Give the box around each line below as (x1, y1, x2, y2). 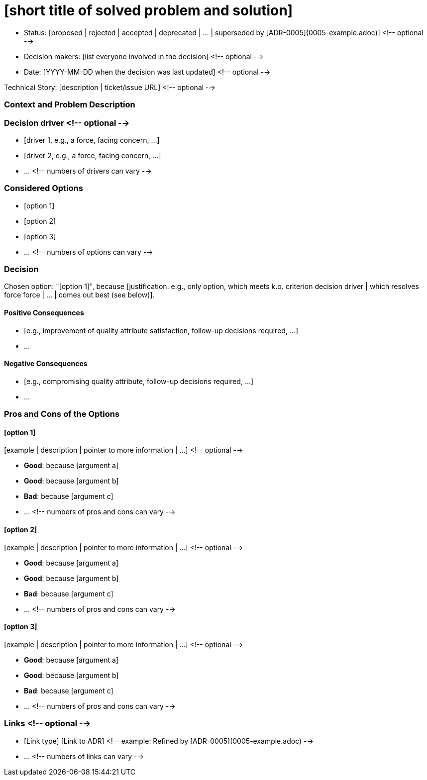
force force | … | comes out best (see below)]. (4, 291, 155, 299)
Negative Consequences (4, 359, 88, 368)
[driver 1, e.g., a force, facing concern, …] (24, 135, 160, 144)
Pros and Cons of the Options (4, 409, 120, 419)
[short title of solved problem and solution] (4, 2, 293, 19)
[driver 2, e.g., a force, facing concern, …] (24, 151, 161, 160)
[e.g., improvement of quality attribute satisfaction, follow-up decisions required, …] (24, 326, 299, 335)
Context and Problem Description (4, 99, 135, 110)
